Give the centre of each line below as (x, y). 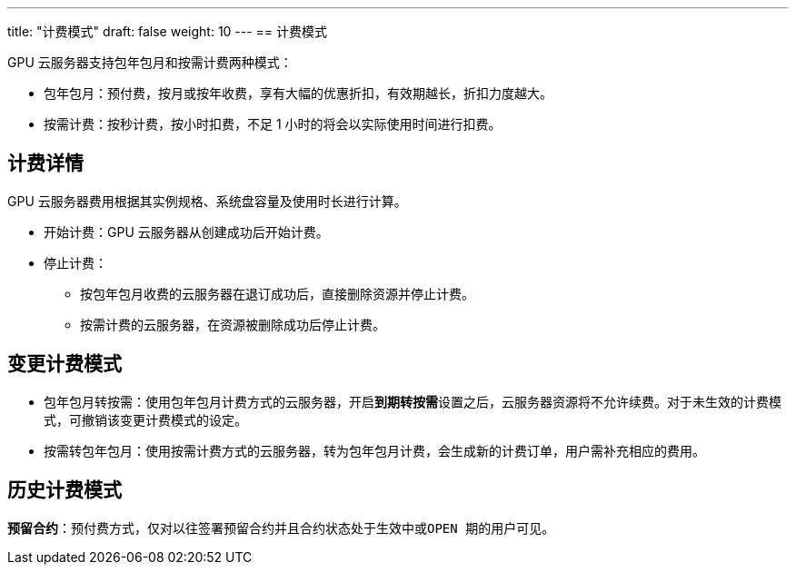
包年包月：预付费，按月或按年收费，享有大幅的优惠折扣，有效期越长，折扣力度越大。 (298, 93)
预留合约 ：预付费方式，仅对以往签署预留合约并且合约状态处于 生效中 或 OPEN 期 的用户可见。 (281, 528)
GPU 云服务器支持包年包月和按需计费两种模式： (150, 62)
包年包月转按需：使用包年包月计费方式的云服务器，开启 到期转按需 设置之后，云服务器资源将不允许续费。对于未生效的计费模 (413, 401)
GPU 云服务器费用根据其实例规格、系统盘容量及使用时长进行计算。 (207, 201)
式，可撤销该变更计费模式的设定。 (145, 419)
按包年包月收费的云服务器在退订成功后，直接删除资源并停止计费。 (277, 293)
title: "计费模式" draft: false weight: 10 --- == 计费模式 (168, 31)
